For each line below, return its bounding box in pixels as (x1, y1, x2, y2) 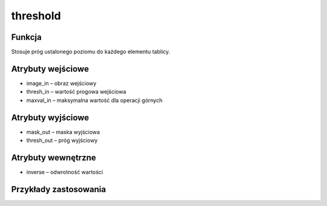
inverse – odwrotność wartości (26, 168, 103, 175)
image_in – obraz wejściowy (26, 79, 97, 87)
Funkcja (11, 32, 42, 42)
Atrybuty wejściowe (11, 63, 89, 74)
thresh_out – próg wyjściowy (26, 137, 98, 144)
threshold (11, 9, 61, 22)
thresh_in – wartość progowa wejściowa (26, 88, 127, 95)
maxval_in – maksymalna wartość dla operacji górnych (26, 97, 163, 104)
